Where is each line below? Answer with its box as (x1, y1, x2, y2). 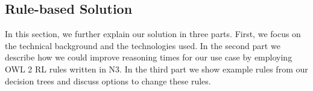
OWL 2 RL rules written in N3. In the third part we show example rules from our (5, 62, 308, 75)
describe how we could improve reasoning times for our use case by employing (5, 51, 292, 63)
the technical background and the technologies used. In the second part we (5, 39, 280, 51)
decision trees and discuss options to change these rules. (5, 74, 211, 87)
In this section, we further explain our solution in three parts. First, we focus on (5, 28, 301, 40)
